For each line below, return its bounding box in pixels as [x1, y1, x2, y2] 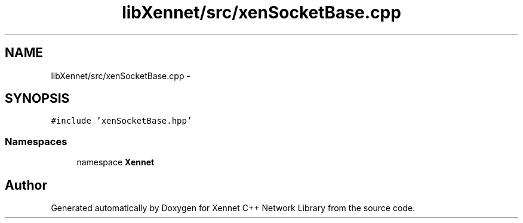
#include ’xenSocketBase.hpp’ [51, 116, 192, 126]
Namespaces [5, 135, 67, 147]
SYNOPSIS [5, 91, 70, 106]
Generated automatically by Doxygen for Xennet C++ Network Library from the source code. [51, 203, 416, 213]
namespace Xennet [76, 157, 155, 168]
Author [5, 177, 47, 193]
